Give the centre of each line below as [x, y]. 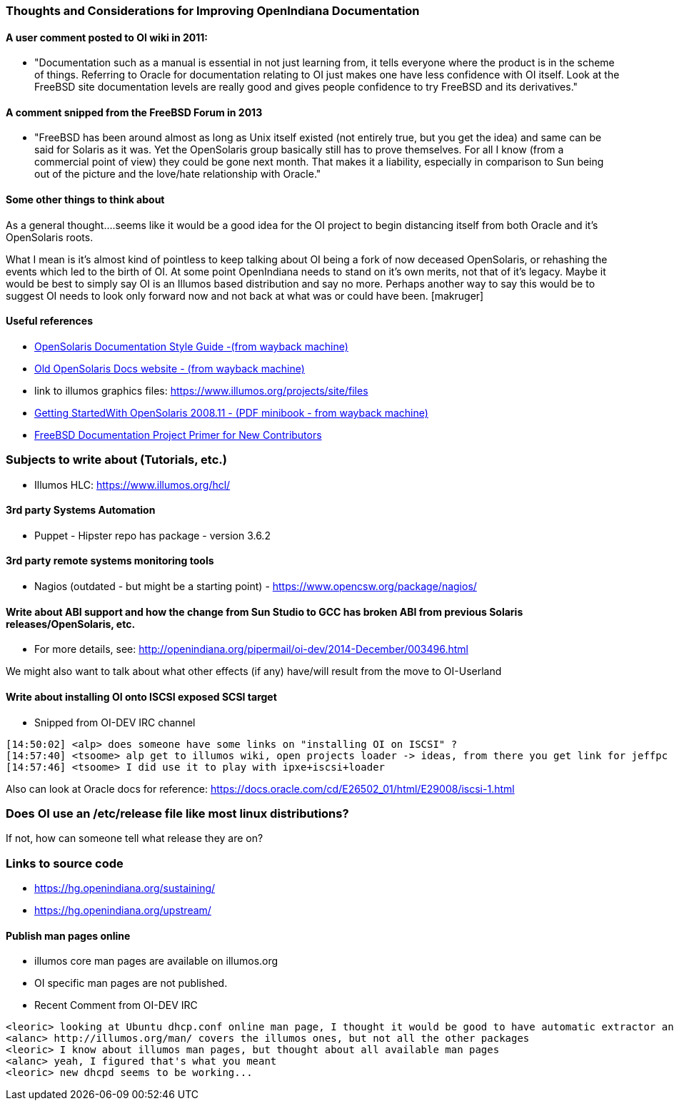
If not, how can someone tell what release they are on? [135, 838]
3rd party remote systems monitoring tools [110, 561]
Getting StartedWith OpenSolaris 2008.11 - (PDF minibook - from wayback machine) [231, 412]
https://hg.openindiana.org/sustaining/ [125, 888]
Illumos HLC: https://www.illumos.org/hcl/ [132, 484]
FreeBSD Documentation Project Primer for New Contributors [178, 435]
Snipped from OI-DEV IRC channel [115, 722]
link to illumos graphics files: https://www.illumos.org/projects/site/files [201, 390]
